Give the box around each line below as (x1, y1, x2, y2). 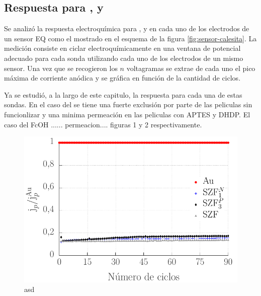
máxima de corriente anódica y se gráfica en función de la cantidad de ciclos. (4, 72, 241, 83)
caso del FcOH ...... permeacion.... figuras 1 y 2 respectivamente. (4, 119, 202, 129)
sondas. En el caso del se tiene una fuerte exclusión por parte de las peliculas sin (4, 99, 252, 110)
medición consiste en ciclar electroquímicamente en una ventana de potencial (4, 43, 241, 53)
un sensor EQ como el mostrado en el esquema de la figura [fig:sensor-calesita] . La (4, 33, 257, 43)
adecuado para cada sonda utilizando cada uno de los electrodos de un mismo (4, 52, 243, 63)
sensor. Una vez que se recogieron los (4, 62, 118, 73)
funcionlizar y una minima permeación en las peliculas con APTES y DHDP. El (4, 109, 250, 119)
